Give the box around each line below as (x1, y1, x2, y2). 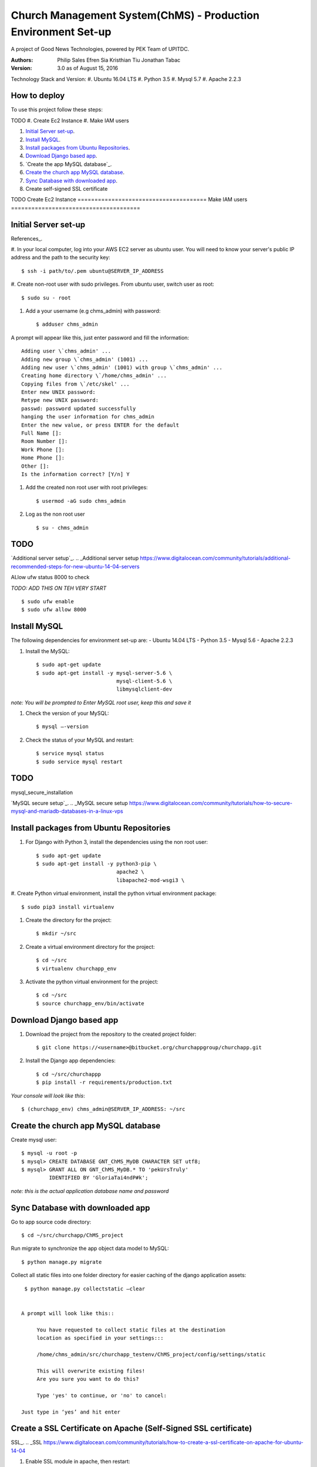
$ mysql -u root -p (21, 1150, 77, 1157)
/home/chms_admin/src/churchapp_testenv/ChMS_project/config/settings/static (36, 1351, 266, 1358)
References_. (11, 235, 43, 242)
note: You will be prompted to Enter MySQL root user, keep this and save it (11, 699, 191, 706)
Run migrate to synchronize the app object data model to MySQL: (11, 1245, 170, 1252)
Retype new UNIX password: (21, 397, 99, 404)
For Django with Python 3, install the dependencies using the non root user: (25, 839, 208, 846)
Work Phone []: (21, 446, 65, 453)
